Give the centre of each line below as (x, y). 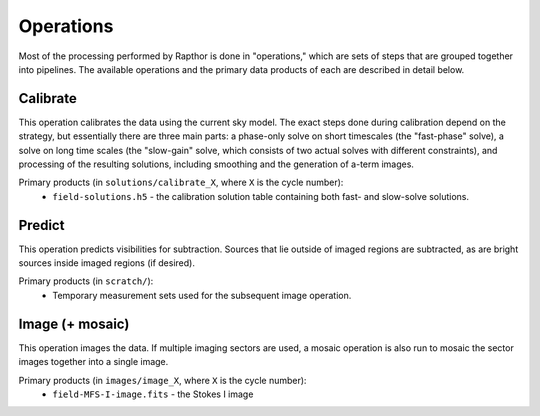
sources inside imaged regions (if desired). (106, 263)
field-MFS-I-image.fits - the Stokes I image (153, 394)
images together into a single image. (93, 362)
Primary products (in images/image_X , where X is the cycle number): (162, 380)
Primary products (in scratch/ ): (86, 281)
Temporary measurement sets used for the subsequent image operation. (202, 295)
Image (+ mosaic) (74, 323)
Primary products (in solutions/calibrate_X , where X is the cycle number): (181, 182)
